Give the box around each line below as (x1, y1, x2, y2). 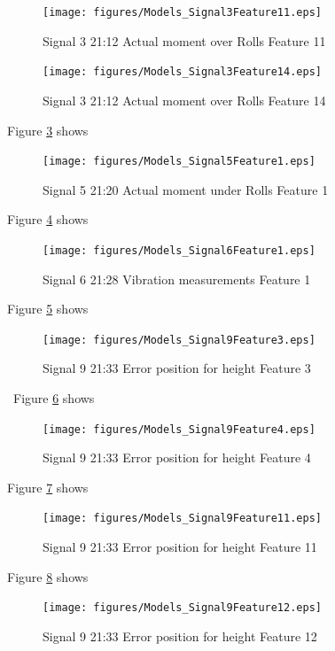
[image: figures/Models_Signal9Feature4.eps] (43, 422, 316, 436)
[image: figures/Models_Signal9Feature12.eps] (43, 601, 322, 615)
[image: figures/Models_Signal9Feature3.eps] (43, 333, 316, 346)
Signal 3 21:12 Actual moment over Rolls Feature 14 (43, 90, 326, 109)
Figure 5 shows (7, 299, 89, 318)
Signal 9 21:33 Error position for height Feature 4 (43, 448, 311, 467)
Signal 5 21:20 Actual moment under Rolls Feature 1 (43, 180, 329, 198)
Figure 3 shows (7, 120, 89, 139)
